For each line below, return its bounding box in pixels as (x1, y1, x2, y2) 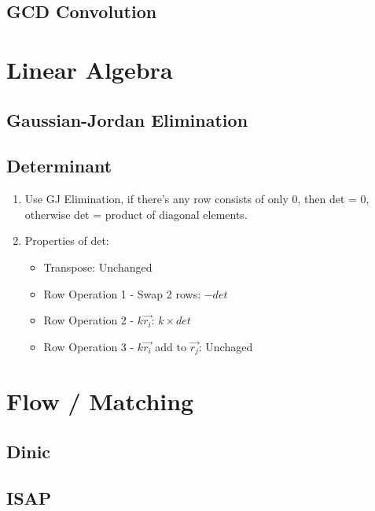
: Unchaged (198, 338, 253, 354)
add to (155, 338, 186, 354)
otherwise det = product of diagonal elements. (24, 206, 248, 222)
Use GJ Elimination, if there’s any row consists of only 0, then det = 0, (24, 191, 369, 207)
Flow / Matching (6, 385, 194, 417)
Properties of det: (24, 232, 109, 249)
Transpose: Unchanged (43, 258, 153, 275)
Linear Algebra (6, 53, 173, 85)
